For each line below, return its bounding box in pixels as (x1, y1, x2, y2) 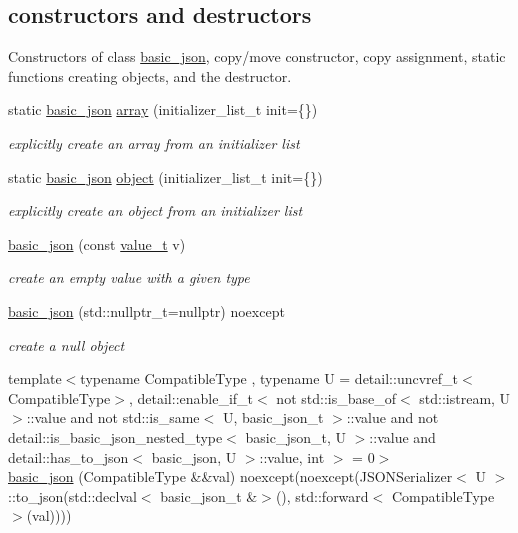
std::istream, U (419, 387, 511, 408)
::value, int (259, 446, 325, 467)
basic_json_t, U (245, 426, 347, 447)
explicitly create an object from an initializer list (8, 200, 303, 221)
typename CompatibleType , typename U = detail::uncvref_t (80, 368, 458, 389)
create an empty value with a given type (8, 267, 250, 288)
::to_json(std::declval (8, 485, 137, 506)
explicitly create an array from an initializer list (8, 132, 300, 153)
